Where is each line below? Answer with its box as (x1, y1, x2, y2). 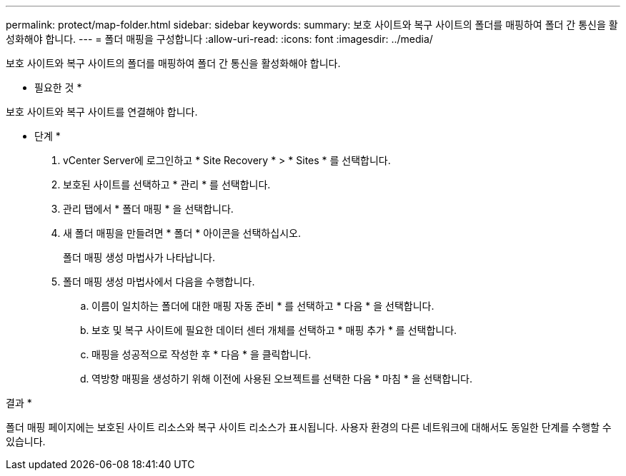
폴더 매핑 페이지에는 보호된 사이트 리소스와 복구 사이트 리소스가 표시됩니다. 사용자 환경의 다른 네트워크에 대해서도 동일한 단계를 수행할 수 (6, 421, 612, 433)
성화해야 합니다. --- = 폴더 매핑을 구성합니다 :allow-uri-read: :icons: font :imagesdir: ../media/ (6, 33, 433, 45)
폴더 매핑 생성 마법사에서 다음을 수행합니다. (63, 275, 255, 288)
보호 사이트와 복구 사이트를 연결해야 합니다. (6, 106, 198, 118)
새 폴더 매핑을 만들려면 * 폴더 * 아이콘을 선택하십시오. (63, 227, 301, 239)
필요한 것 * (34, 81, 82, 93)
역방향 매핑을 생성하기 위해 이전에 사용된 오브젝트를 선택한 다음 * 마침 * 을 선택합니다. (91, 373, 472, 385)
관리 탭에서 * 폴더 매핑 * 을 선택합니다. (63, 203, 234, 215)
